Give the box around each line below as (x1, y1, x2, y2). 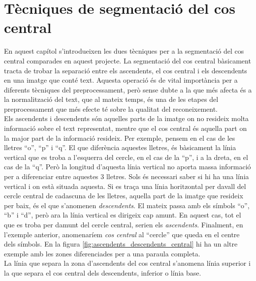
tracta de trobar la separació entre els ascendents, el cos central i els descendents (4, 65, 247, 75)
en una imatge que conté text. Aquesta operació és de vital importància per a (4, 75, 238, 85)
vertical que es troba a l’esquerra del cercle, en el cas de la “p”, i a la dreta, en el (4, 152, 248, 162)
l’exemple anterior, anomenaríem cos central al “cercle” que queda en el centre (4, 229, 240, 239)
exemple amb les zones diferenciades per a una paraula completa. (4, 248, 200, 258)
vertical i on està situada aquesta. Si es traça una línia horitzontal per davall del (4, 181, 246, 191)
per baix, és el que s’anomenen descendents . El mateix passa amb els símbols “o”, (4, 200, 250, 210)
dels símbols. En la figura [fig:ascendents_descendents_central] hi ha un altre (4, 239, 238, 249)
